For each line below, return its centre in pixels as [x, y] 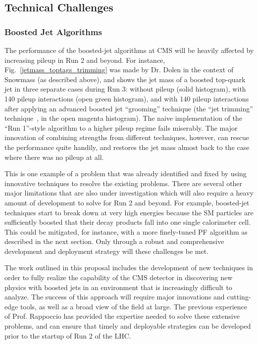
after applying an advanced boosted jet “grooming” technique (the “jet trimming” [129, 108]
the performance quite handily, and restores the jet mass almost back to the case [127, 147]
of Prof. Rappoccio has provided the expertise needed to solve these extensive [122, 316]
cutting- [239, 297]
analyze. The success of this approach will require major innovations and [115, 297]
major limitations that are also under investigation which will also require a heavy [129, 193]
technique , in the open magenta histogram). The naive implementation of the [124, 118]
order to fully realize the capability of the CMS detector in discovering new [119, 277]
